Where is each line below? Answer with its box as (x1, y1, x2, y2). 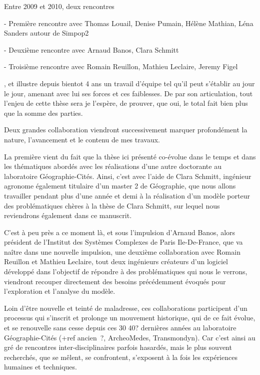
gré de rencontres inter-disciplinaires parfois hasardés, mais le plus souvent (4, 342, 232, 352)
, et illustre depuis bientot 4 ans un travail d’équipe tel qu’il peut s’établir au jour (4, 78, 255, 88)
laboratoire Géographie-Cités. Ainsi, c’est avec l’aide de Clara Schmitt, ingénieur (4, 170, 251, 181)
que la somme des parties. (4, 107, 83, 118)
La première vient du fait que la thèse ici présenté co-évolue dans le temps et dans (4, 151, 256, 161)
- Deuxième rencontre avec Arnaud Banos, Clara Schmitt (4, 44, 179, 55)
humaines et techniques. (4, 361, 77, 372)
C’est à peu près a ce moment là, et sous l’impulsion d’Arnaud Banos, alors (4, 227, 235, 237)
